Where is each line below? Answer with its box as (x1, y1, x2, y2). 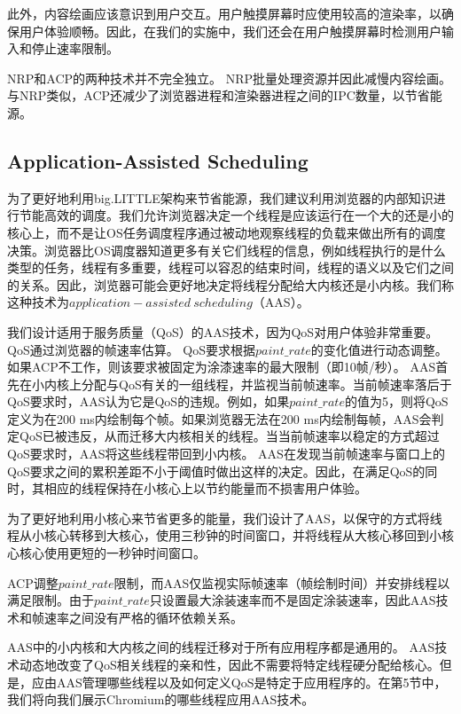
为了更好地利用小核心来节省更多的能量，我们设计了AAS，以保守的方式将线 (7, 508, 442, 527)
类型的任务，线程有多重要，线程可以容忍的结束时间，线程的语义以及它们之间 (7, 258, 454, 277)
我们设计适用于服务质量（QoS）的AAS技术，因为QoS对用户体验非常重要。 (7, 322, 439, 341)
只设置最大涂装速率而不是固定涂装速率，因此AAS (149, 591, 436, 609)
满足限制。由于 (7, 591, 94, 609)
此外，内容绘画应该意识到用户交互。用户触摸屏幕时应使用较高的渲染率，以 (7, 4, 441, 22)
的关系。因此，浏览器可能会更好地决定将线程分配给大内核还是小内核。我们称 (7, 275, 454, 294)
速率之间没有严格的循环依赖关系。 (43, 608, 243, 626)
